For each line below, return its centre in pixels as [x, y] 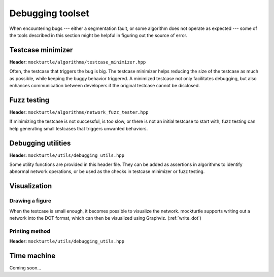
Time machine [32, 255]
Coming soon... [25, 268]
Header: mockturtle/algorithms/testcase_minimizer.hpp [78, 62]
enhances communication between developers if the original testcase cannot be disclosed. [105, 86]
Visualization [31, 186]
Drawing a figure [30, 201]
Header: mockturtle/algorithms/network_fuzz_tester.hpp [79, 112]
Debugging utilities [40, 143]
